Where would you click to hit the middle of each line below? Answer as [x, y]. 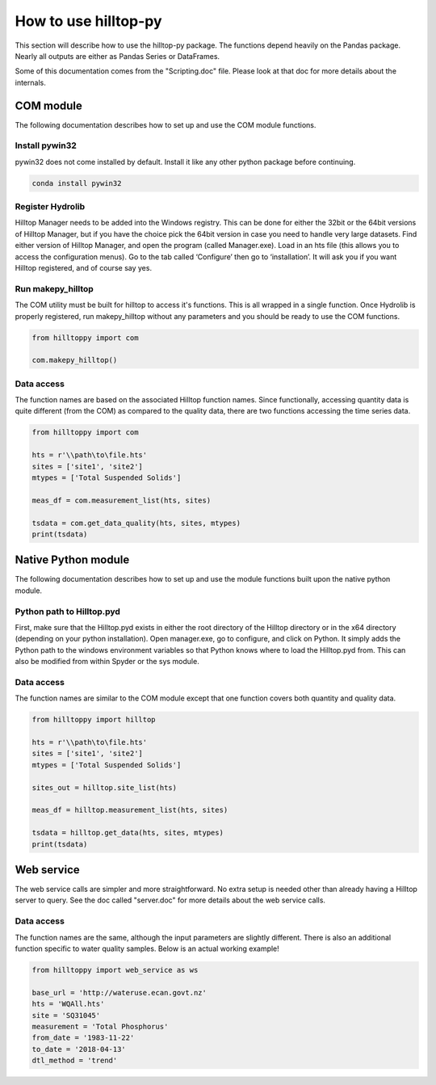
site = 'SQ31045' [66, 1015]
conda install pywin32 [77, 183]
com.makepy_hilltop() [75, 360]
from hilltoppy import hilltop [94, 720]
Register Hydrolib [50, 207]
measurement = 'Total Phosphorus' [100, 1026]
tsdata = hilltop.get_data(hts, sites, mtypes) [128, 833]
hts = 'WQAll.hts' [68, 1004]
